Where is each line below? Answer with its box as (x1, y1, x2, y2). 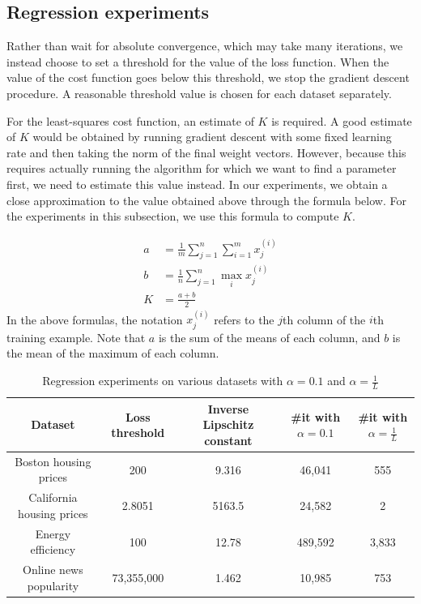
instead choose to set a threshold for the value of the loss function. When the (6, 53, 389, 70)
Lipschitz (202, 416, 254, 433)
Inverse (207, 400, 249, 417)
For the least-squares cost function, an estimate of (6, 112, 254, 129)
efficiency (30, 541, 76, 558)
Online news (23, 561, 83, 578)
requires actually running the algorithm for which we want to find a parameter (6, 160, 397, 177)
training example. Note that (6, 328, 146, 345)
